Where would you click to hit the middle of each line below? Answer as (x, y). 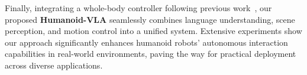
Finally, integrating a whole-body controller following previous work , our (138, 8)
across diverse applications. (54, 65)
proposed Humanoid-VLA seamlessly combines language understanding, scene (150, 19)
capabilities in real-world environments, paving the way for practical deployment (151, 54)
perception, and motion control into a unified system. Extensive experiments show (153, 31)
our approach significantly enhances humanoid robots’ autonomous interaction (146, 42)
